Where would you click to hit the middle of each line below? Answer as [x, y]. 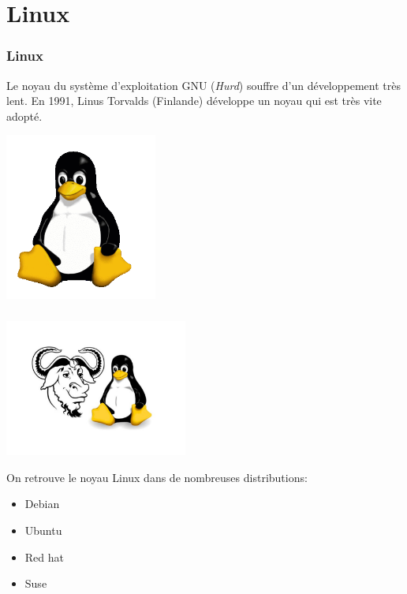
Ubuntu [43, 530]
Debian [42, 504]
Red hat [44, 557]
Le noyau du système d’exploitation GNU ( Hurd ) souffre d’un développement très [203, 85]
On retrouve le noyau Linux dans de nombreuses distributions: [157, 477]
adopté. [24, 116]
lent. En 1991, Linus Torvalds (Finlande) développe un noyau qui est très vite [194, 101]
